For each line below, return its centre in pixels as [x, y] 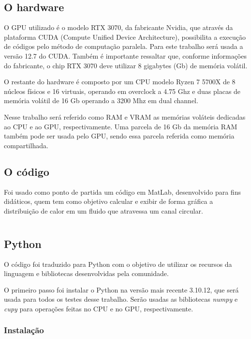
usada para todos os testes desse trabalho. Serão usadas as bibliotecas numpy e [121, 299]
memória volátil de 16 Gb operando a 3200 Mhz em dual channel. [101, 100]
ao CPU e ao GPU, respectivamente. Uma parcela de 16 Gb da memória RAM [121, 126]
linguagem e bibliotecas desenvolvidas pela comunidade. [86, 273]
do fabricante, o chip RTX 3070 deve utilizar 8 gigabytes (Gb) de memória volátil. [126, 65]
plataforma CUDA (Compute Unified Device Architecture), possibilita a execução [125, 37]
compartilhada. [26, 145]
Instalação [24, 330]
